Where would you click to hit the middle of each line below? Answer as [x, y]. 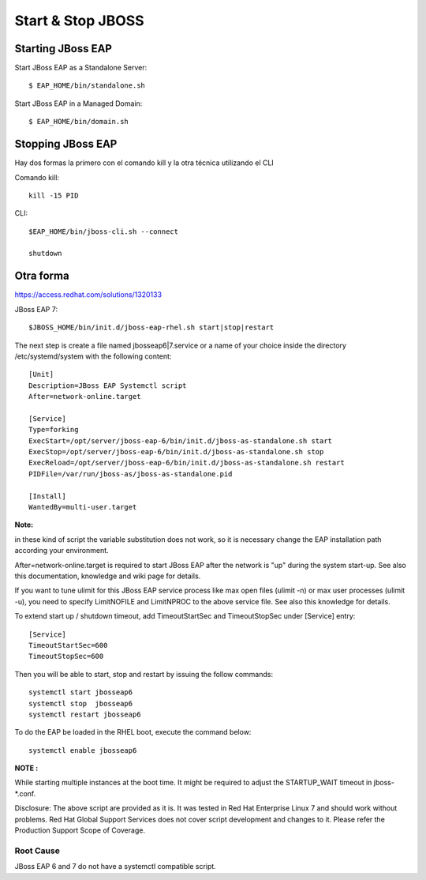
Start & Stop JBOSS [80, 21]
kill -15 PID [54, 195]
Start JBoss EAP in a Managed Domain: [78, 103]
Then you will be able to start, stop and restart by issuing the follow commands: [144, 674]
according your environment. [62, 551]
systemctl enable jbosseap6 [83, 750]
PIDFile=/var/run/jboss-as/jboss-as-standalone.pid [131, 474]
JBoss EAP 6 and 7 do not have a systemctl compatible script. [115, 867]
